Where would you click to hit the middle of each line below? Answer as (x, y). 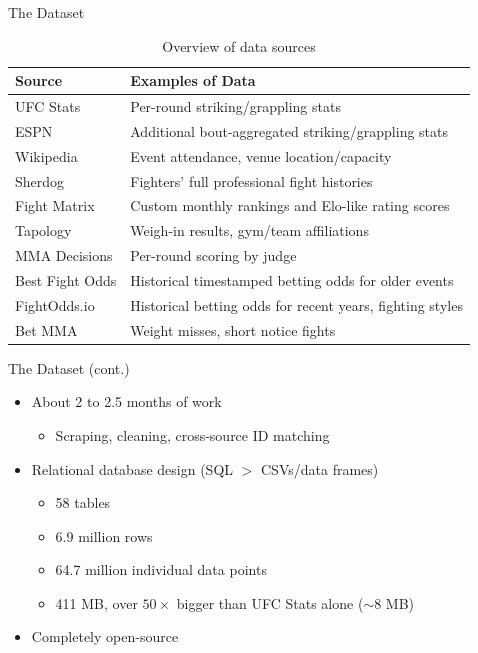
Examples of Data (193, 80)
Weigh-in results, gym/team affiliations (249, 230)
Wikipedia (46, 155)
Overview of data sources (239, 45)
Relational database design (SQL (132, 468)
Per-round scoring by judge (213, 255)
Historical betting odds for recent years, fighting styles (296, 304)
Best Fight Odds (66, 279)
